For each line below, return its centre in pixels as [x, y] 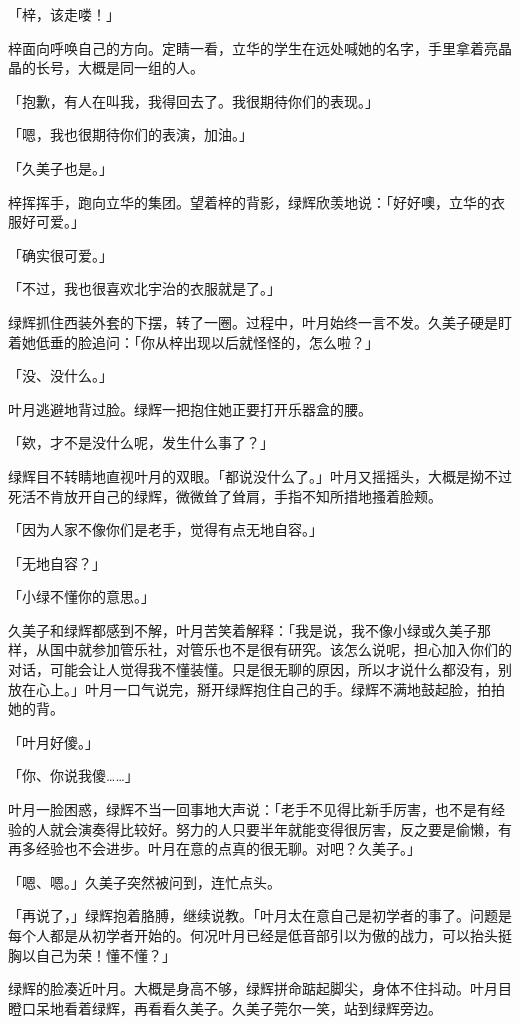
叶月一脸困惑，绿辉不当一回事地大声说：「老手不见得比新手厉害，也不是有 [249, 809]
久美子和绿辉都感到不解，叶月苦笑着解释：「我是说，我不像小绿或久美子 [242, 629]
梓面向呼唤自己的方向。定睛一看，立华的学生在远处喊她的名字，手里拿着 [246, 47]
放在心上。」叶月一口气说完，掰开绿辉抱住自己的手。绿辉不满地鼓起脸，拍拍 [256, 688]
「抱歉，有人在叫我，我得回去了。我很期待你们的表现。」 [193, 100]
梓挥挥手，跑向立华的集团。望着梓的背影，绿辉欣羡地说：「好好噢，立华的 [249, 201]
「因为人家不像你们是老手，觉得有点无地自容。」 [165, 529]
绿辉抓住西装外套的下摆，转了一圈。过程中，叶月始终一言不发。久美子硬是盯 [260, 321]
